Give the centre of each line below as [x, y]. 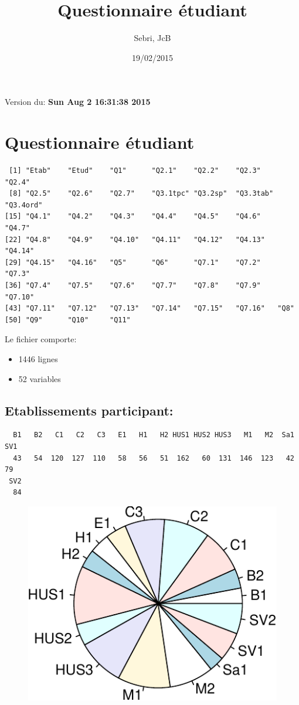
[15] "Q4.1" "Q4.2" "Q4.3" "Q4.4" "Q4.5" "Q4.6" [133, 217]
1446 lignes [38, 358]
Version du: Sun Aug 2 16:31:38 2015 [78, 102]
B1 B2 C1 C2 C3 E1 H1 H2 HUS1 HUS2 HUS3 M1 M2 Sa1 [154, 435]
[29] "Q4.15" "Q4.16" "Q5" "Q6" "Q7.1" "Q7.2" [133, 262]
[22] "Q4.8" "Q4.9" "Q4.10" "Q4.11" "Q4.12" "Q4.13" [135, 239]
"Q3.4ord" [24, 205]
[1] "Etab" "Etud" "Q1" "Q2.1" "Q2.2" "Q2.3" [135, 171]
